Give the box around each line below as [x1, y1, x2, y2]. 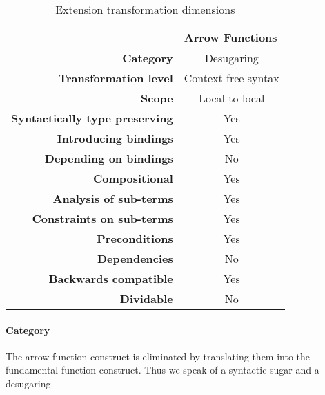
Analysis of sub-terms [52, 190, 173, 206]
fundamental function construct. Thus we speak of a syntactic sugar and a [6, 362, 319, 377]
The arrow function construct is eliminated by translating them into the [6, 349, 311, 363]
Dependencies [97, 250, 173, 266]
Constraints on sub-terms [32, 210, 173, 226]
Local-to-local [199, 90, 265, 106]
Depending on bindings [44, 150, 173, 166]
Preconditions [97, 230, 173, 246]
